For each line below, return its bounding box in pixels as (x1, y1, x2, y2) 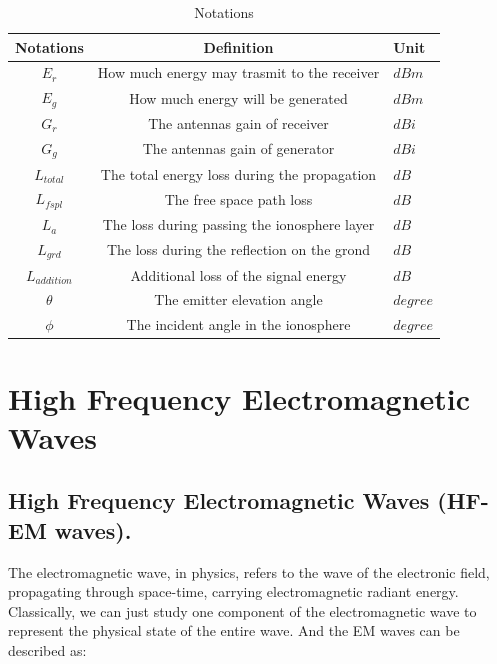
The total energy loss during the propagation (100, 163, 377, 184)
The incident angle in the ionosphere (126, 314, 351, 335)
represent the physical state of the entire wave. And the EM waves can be (8, 620, 460, 641)
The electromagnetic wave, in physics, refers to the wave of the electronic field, (8, 561, 490, 582)
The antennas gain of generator (142, 138, 335, 159)
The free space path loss (164, 188, 313, 209)
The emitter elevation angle (154, 289, 323, 310)
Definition (203, 36, 274, 57)
